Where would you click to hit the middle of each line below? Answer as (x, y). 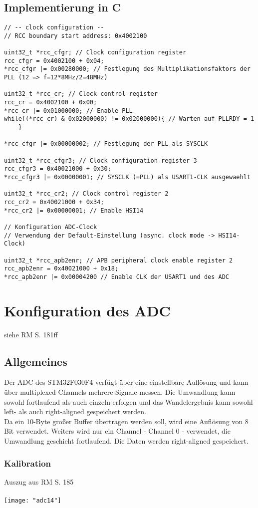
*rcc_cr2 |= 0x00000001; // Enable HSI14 (74, 210)
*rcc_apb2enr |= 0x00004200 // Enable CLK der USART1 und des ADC (117, 277)
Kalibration (28, 463)
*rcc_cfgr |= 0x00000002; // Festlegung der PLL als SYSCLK (106, 144)
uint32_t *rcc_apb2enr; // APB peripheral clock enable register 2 (119, 260)
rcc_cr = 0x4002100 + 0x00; (51, 103)
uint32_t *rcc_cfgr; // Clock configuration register (95, 53)
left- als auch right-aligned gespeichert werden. (75, 411)
